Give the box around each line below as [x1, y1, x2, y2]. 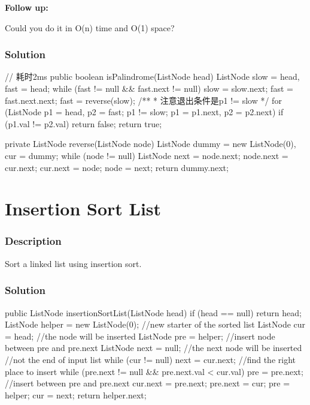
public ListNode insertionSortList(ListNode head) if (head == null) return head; [5, 306, 302, 319]
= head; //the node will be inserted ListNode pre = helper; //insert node [5, 329, 275, 342]
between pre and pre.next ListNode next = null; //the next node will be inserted [5, 341, 302, 354]
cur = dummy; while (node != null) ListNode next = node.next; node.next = [5, 149, 288, 161]
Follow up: [5, 1, 48, 13]
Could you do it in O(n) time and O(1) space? [5, 21, 175, 34]
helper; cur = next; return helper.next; [5, 388, 147, 401]
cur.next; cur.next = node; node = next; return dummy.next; [5, 161, 229, 173]
